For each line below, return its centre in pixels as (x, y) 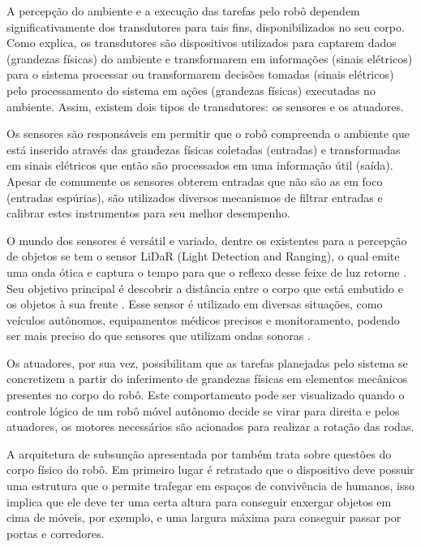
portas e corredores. (56, 533)
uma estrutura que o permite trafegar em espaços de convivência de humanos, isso (211, 486)
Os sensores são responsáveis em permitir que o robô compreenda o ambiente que (208, 134)
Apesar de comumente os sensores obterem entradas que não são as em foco (195, 181)
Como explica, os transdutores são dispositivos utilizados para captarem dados (202, 43)
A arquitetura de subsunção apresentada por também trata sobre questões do (199, 453)
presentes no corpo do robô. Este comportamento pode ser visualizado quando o (206, 395)
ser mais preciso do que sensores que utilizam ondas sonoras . (159, 336)
